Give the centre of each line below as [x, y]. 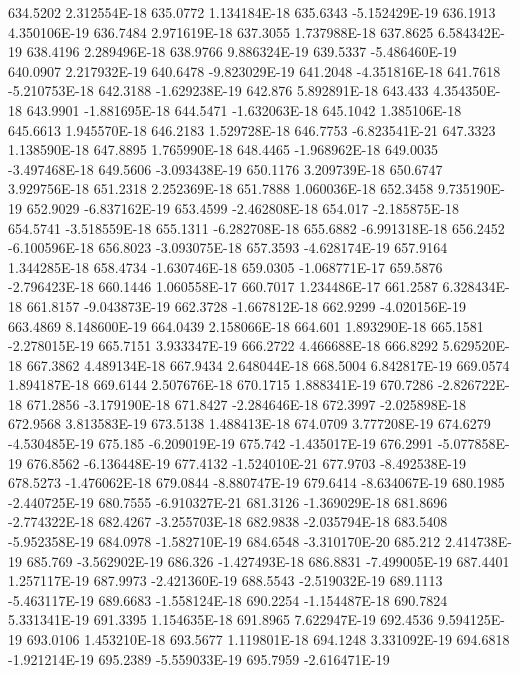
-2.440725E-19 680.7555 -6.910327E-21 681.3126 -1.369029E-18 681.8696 [228, 501]
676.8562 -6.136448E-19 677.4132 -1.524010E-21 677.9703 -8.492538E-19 [246, 462]
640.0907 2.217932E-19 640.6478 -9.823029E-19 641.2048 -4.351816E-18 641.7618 [254, 70]
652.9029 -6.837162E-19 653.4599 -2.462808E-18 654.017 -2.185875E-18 [242, 207]
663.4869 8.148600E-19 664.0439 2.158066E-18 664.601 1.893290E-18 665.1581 [246, 325]
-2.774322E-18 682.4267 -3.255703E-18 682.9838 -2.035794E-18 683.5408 [228, 521]
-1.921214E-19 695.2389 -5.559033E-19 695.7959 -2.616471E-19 [199, 658]
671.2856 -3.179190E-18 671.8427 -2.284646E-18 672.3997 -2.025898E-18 [246, 403]
